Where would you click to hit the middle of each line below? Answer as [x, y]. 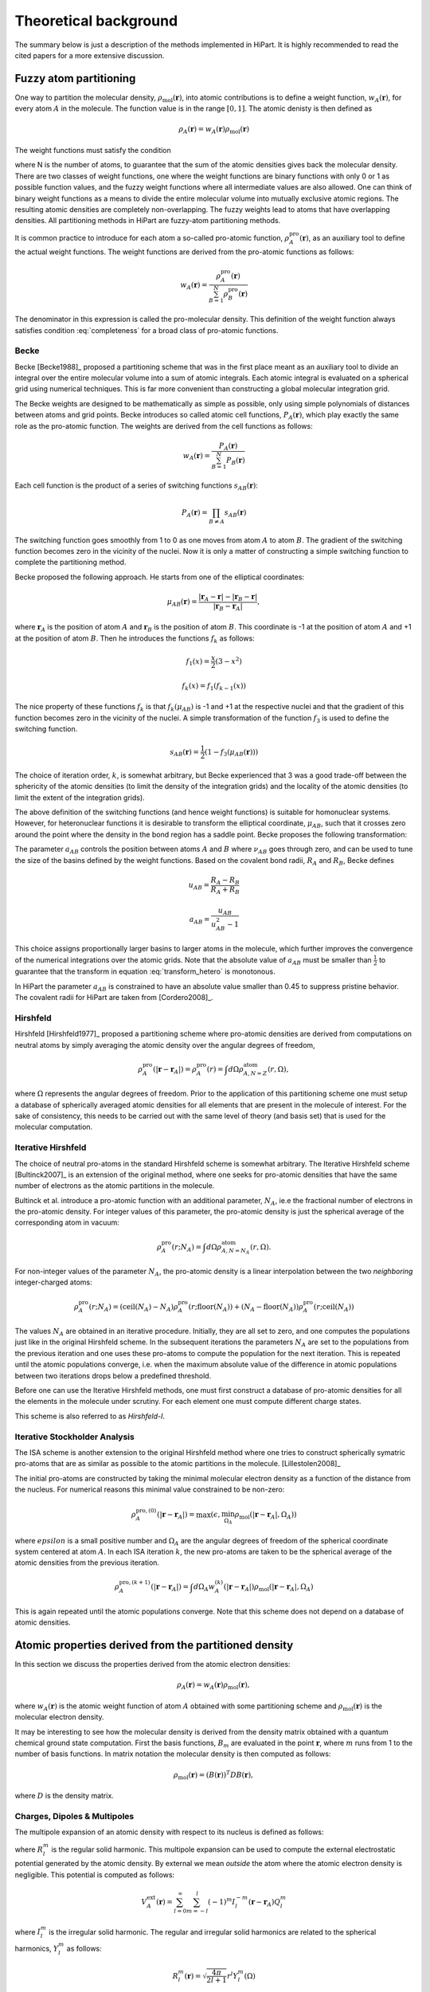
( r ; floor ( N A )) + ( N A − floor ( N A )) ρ [246, 1308]
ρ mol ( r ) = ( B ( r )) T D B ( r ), [213, 1775]
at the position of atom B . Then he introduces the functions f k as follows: [135, 639]
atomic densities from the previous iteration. [87, 1563]
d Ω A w [204, 1588]
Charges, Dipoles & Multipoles [74, 1816]
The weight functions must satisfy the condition [93, 150]
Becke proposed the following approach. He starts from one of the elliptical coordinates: [160, 577]
